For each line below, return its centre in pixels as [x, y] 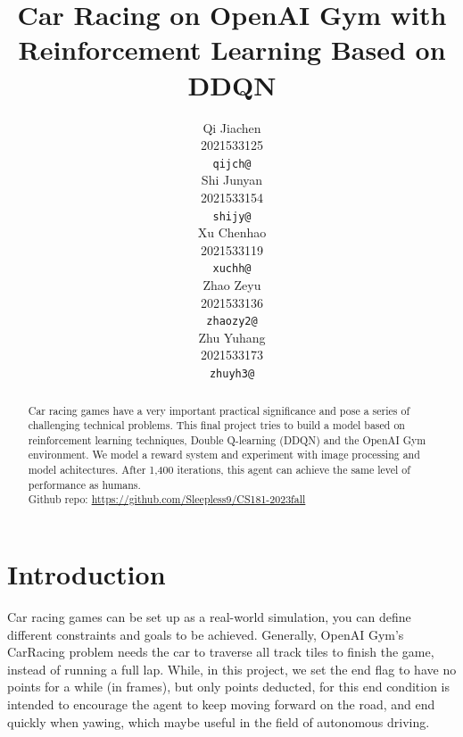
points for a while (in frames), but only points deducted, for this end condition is [229, 687]
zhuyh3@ [232, 374]
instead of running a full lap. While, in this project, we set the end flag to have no [232, 669]
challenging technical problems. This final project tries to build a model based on [216, 425]
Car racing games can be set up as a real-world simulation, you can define [209, 617]
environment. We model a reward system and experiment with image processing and [224, 455]
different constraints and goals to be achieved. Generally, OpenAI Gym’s [206, 634]
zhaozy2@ [232, 322]
